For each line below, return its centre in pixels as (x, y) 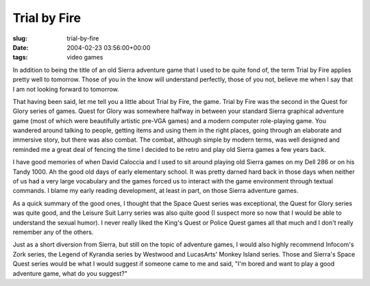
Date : (21, 47)
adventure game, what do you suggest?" (70, 273)
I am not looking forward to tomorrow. (66, 89)
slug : (20, 38)
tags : (20, 57)
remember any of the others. (53, 232)
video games (85, 57)
